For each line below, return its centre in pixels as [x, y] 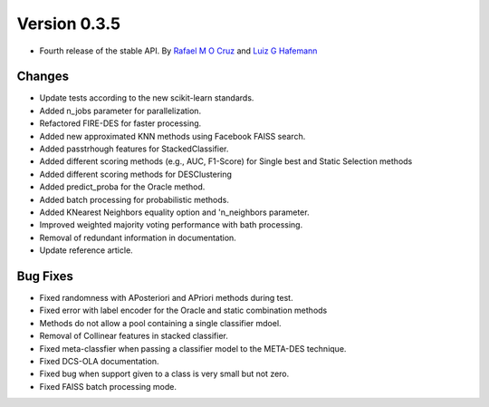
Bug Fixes [45, 276]
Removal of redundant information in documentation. [138, 237]
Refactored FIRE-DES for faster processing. [120, 123]
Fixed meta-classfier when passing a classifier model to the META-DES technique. [193, 348]
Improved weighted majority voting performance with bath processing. [171, 225]
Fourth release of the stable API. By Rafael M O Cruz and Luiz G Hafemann [178, 51]
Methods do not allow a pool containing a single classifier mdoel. [160, 323]
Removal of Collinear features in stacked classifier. [134, 336]
